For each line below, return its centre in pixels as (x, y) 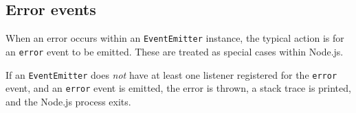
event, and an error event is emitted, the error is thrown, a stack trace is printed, (178, 88)
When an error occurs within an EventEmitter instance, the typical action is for (175, 38)
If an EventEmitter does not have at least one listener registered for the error (171, 74)
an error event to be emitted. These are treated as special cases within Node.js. (175, 51)
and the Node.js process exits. (68, 101)
